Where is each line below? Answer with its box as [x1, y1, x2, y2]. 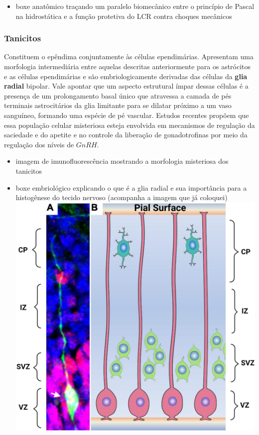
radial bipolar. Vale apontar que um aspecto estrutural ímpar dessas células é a [4, 81, 249, 91]
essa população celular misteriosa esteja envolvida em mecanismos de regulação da [4, 119, 255, 130]
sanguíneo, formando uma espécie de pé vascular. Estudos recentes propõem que [4, 109, 249, 120]
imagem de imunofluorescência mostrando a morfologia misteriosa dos [15, 156, 229, 166]
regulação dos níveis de [4, 139, 74, 149]
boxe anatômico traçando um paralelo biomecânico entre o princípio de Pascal [15, 1, 255, 11]
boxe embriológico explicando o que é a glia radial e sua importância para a [15, 182, 247, 193]
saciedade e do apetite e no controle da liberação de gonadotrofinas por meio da [4, 129, 248, 140]
